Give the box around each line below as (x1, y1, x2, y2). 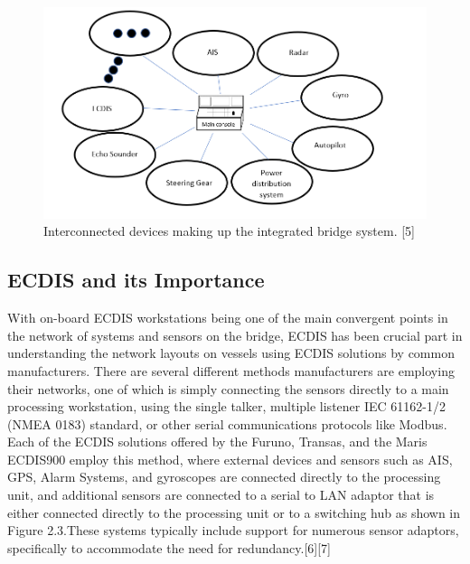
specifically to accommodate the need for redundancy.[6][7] (7, 538, 331, 557)
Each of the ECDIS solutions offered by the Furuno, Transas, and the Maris (7, 432, 428, 451)
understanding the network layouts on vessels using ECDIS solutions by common (7, 343, 455, 362)
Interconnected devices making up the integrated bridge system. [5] (43, 221, 415, 240)
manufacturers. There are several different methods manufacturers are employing (7, 361, 455, 380)
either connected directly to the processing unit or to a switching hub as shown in (7, 503, 461, 522)
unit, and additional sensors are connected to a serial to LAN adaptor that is (7, 485, 435, 504)
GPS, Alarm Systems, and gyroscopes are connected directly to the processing (7, 467, 441, 486)
